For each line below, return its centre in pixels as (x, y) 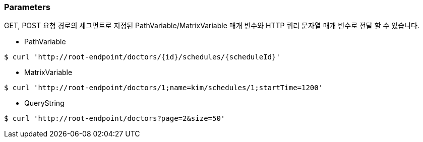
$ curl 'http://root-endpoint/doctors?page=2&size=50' (115, 119)
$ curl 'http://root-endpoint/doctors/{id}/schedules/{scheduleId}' (142, 57)
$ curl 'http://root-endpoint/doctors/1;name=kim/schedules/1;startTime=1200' (164, 88)
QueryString (44, 103)
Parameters (27, 7)
